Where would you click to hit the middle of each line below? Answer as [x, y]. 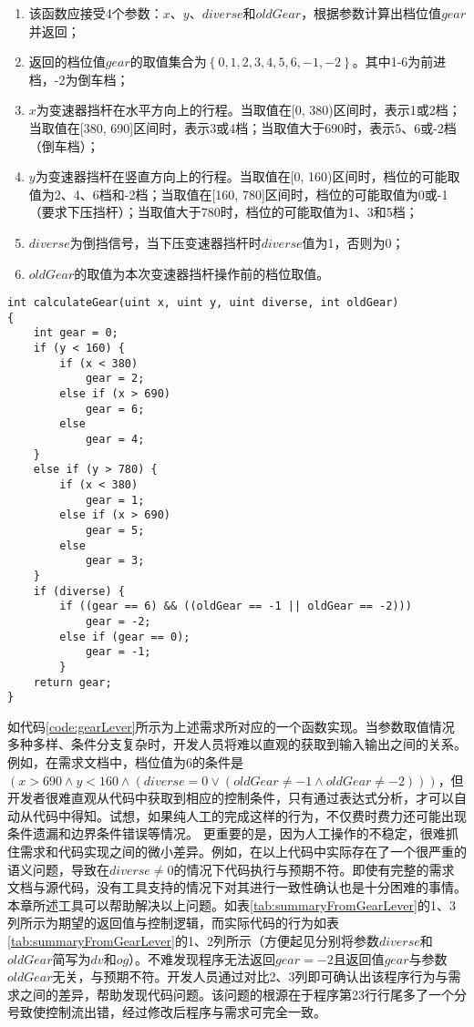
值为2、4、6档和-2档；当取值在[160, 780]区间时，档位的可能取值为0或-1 [238, 194]
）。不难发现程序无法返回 [202, 958]
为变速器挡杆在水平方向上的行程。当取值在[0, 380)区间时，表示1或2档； [248, 110]
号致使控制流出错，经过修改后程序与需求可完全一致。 [167, 1012]
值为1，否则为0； [353, 242]
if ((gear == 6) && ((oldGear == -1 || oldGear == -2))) [236, 606]
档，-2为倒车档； [79, 79]
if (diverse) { [79, 591]
